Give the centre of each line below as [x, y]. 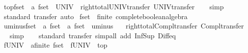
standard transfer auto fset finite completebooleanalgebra [96, 16]
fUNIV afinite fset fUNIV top [55, 45]
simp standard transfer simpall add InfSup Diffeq [93, 35]
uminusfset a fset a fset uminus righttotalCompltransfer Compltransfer [124, 26]
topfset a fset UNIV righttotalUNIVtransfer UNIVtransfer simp [114, 6]
